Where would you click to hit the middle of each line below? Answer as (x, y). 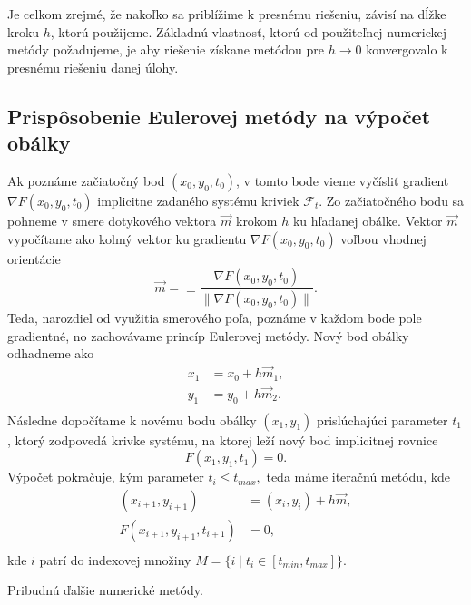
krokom (256, 220)
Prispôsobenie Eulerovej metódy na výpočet (219, 116)
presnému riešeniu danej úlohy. (93, 67)
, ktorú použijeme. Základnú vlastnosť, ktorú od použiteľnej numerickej (249, 31)
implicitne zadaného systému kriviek (198, 200)
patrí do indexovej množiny (115, 559)
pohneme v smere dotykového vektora (112, 220)
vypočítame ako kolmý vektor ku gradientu (127, 238)
